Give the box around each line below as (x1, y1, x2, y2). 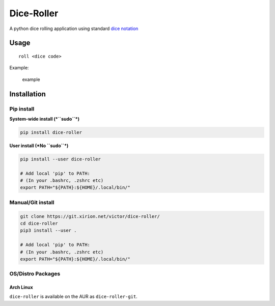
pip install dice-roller (20, 129, 82, 135)
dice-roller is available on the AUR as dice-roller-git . (9, 293, 137, 300)
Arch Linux (9, 284, 33, 290)
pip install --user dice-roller (20, 156, 101, 162)
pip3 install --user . (20, 228, 77, 234)
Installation (9, 90, 46, 98)
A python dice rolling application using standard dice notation (9, 25, 139, 32)
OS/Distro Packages (9, 270, 61, 277)
